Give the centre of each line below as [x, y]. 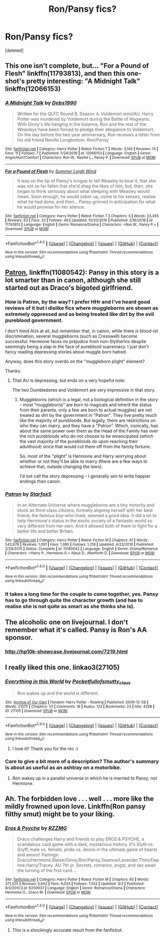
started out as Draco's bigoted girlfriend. [69, 288]
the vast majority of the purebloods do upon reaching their [79, 441]
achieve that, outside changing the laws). [61, 467]
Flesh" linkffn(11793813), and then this [65, 74]
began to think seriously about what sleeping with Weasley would [83, 191]
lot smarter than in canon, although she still [73, 280]
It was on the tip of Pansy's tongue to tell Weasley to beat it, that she [86, 181]
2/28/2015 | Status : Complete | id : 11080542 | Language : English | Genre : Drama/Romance [82, 549]
